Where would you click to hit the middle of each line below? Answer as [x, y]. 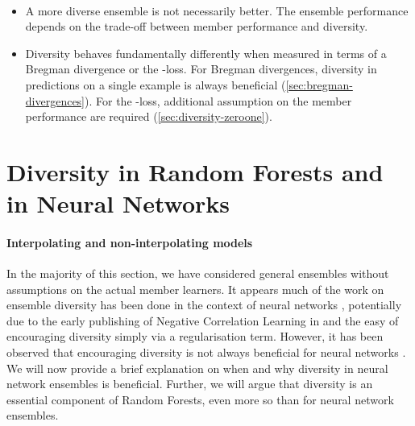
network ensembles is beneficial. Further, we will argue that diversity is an [190, 384]
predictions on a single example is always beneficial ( [156, 84]
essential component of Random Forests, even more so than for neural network [200, 399]
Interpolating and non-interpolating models [130, 242]
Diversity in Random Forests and [195, 171]
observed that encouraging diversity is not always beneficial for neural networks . [206, 352]
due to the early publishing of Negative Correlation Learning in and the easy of [203, 320]
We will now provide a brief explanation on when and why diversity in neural [197, 368]
